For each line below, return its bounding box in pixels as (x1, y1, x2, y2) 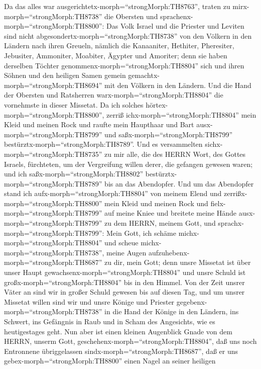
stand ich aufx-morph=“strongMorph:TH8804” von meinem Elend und (4, 188, 222, 199)
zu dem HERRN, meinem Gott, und (104, 218, 216, 228)
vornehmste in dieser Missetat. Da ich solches (4, 99, 144, 110)
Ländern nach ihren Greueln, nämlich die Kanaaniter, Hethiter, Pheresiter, (4, 40, 234, 51)
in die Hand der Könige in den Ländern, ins (104, 306, 239, 317)
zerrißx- (224, 188, 247, 199)
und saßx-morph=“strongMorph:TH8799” (104, 129, 233, 139)
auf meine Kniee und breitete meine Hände (104, 208, 237, 218)
